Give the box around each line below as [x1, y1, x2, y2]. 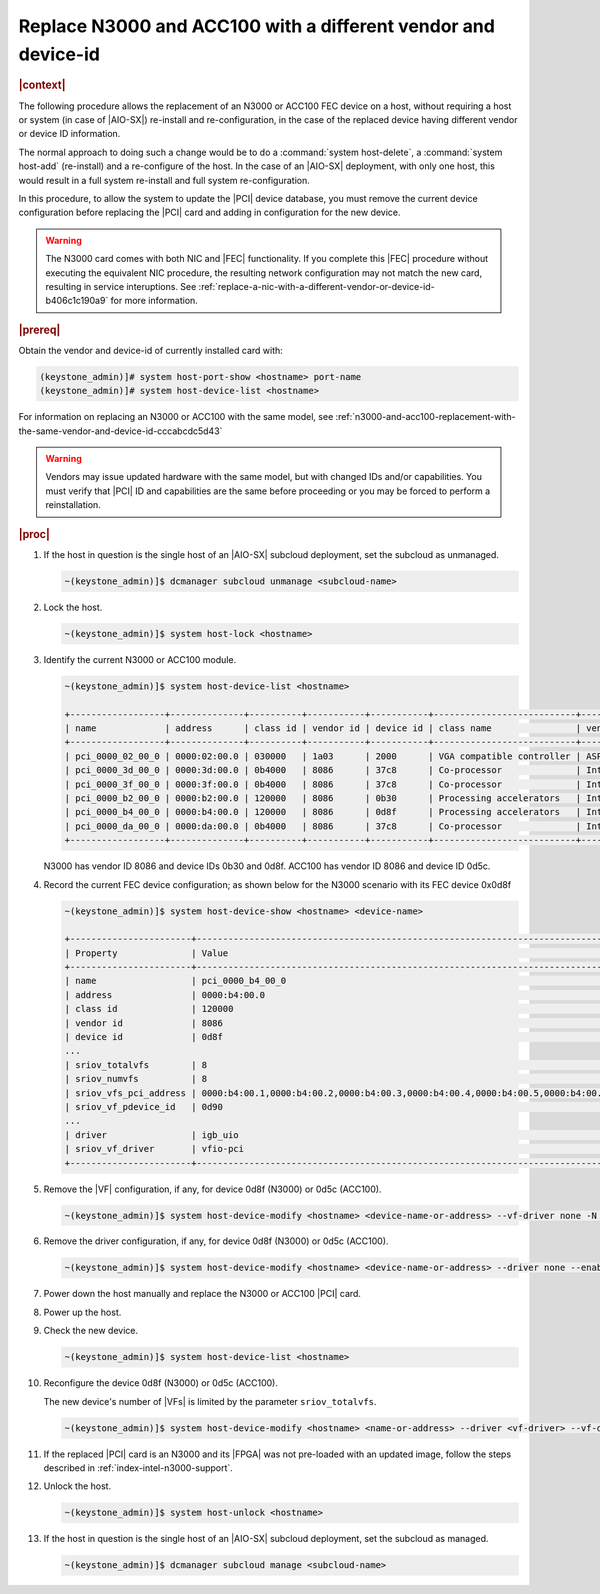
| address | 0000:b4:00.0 [64, 989, 265, 1000]
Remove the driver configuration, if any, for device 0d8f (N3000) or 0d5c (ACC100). [43, 1235, 389, 1247]
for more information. [110, 295, 199, 307]
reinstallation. [45, 499, 102, 511]
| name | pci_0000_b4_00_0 [64, 975, 287, 987]
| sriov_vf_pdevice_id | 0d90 [64, 1101, 224, 1112]
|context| [18, 78, 66, 92]
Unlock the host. [43, 1480, 112, 1492]
